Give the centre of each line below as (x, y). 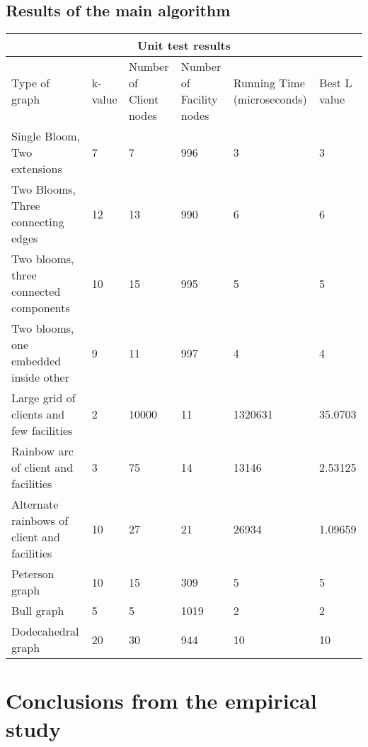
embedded (36, 361)
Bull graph (38, 611)
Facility (199, 99)
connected (36, 292)
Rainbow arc (42, 451)
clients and (38, 414)
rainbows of (40, 521)
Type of (31, 83)
